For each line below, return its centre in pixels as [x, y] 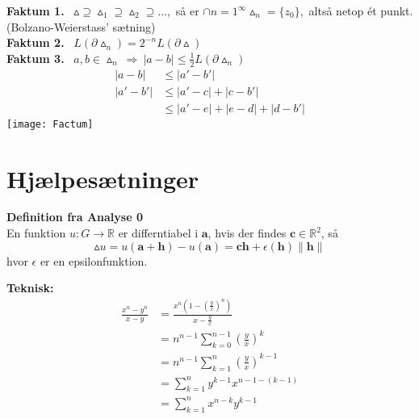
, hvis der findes [247, 233]
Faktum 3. [36, 58]
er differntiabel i [158, 233]
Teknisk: [30, 288]
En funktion [36, 233]
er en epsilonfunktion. [94, 260]
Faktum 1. [36, 10]
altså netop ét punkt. [361, 10]
